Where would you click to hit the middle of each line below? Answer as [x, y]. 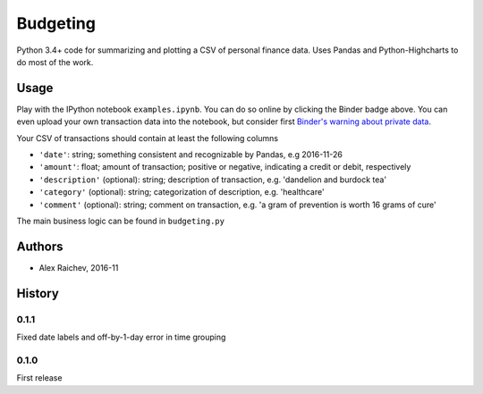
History [38, 293]
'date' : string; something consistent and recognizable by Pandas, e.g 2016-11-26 [191, 155]
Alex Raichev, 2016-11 [79, 267]
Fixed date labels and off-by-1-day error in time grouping [121, 337]
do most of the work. [55, 62]
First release [39, 378]
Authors [40, 246]
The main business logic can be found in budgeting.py [121, 221]
